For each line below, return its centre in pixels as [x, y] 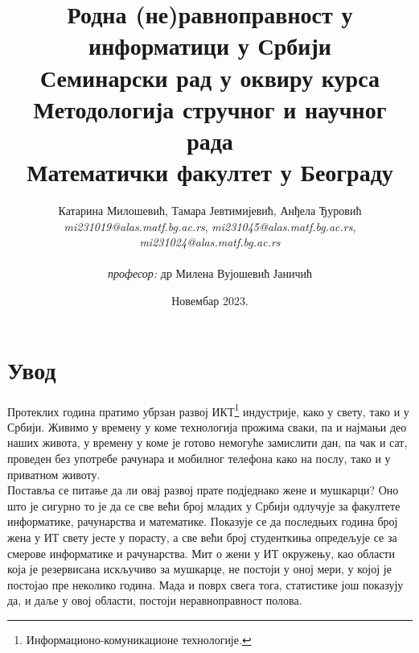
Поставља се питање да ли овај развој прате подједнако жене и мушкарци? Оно [203, 490]
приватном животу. [54, 474]
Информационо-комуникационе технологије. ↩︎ [139, 639]
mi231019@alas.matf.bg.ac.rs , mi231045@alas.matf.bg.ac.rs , [210, 226]
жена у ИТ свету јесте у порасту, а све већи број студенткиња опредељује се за [202, 537]
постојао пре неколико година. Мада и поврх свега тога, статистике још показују [205, 584]
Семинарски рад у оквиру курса [210, 77]
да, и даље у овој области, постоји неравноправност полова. [155, 600]
